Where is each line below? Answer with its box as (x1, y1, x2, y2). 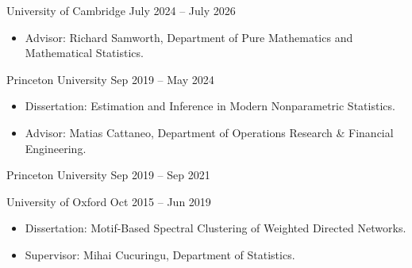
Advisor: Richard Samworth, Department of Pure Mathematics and (25, 29, 353, 45)
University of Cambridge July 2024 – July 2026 (6, 2, 236, 18)
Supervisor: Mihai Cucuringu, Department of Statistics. (25, 246, 295, 262)
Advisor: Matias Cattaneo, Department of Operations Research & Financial (25, 124, 394, 140)
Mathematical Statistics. (25, 44, 144, 61)
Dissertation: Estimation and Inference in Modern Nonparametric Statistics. (25, 98, 395, 114)
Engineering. (25, 140, 87, 156)
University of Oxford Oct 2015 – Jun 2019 (6, 193, 211, 209)
